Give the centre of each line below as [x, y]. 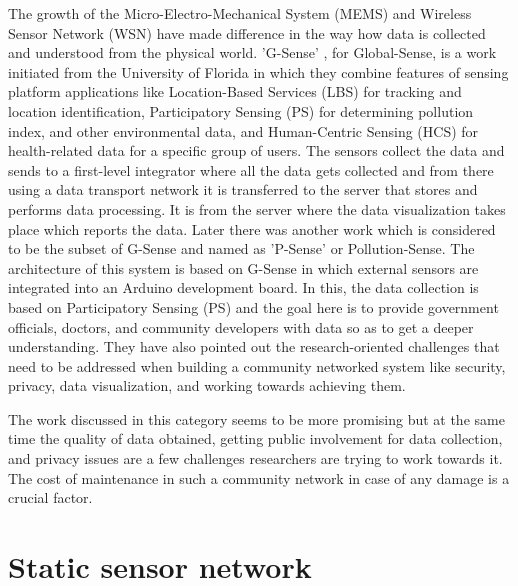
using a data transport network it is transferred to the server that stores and [243, 189]
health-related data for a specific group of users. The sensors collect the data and [256, 150]
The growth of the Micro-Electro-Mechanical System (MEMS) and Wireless [240, 13]
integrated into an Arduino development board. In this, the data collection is [243, 287]
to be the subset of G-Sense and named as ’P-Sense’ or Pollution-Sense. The [241, 248]
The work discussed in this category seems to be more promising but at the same [256, 418]
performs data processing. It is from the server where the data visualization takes [257, 208]
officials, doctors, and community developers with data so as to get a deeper [241, 326]
